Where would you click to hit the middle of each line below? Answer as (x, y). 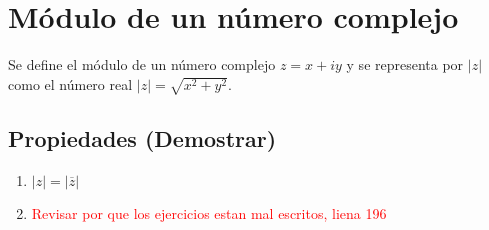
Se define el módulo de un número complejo (142, 64)
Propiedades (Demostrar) (142, 137)
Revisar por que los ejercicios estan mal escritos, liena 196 (209, 213)
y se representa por (405, 64)
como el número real (70, 83)
